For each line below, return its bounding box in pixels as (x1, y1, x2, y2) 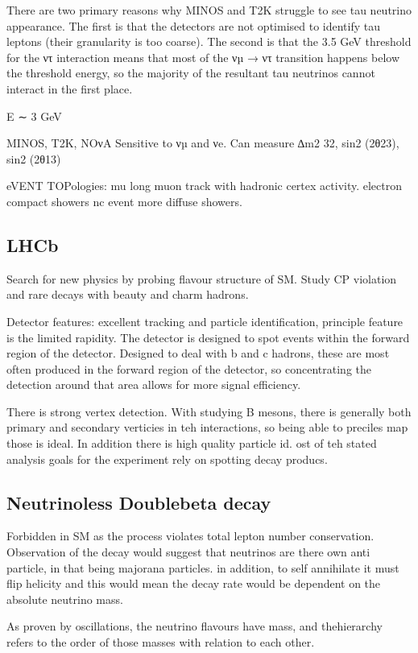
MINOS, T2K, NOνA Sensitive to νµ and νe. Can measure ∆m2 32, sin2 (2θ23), (6, 134, 399, 151)
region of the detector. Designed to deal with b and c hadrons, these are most (6, 345, 390, 362)
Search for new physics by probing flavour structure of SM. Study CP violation (6, 270, 397, 287)
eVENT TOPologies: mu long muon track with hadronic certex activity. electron (6, 177, 403, 194)
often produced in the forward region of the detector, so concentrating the (6, 360, 371, 377)
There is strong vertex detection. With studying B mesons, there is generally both (6, 403, 412, 419)
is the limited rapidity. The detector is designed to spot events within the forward (6, 329, 410, 345)
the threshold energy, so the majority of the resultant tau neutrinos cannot (6, 64, 375, 81)
